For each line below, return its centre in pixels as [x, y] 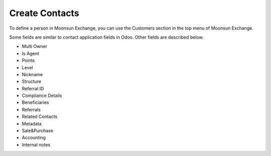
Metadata [32, 123]
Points [28, 61]
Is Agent [31, 53]
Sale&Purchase [38, 131]
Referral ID [33, 88]
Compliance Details [42, 96]
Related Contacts [40, 117]
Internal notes [36, 144]
